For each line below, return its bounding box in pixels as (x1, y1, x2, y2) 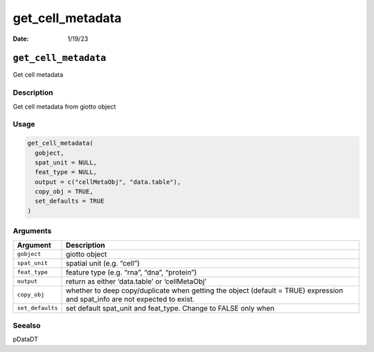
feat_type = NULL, (35, 168, 97, 176)
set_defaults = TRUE (35, 197, 105, 205)
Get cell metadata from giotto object (12, 102, 116, 111)
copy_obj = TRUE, (35, 187, 93, 196)
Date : (12, 35, 29, 43)
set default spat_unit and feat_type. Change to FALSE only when (66, 303, 275, 313)
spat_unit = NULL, (35, 158, 97, 166)
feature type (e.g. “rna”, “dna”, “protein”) (66, 267, 197, 277)
